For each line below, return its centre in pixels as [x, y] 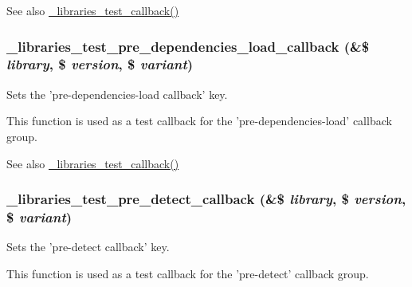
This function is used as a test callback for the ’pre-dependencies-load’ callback [199, 121]
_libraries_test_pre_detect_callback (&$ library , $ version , [206, 199]
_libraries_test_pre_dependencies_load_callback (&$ [188, 46]
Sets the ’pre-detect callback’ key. [88, 247]
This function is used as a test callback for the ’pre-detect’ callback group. [188, 273]
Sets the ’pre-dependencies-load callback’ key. [117, 94]
